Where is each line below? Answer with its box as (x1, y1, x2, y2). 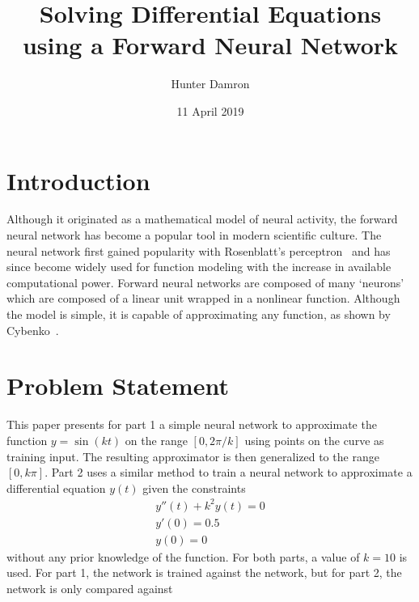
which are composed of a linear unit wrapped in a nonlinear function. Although (6, 290, 400, 307)
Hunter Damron (171, 75, 250, 92)
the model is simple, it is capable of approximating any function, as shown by (6, 306, 391, 322)
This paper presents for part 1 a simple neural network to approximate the (6, 416, 377, 433)
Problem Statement (6, 369, 229, 402)
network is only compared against (6, 580, 173, 597)
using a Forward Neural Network (22, 28, 399, 61)
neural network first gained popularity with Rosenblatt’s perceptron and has (6, 242, 391, 259)
